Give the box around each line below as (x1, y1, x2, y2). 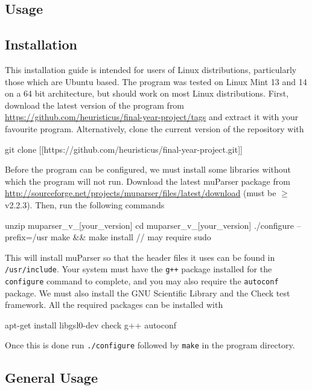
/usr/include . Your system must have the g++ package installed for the (5, 263, 272, 275)
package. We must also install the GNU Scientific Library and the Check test (5, 286, 290, 299)
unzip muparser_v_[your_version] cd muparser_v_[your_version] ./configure (5, 219, 294, 231)
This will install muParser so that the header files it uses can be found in (5, 251, 275, 263)
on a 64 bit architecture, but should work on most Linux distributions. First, (5, 87, 289, 100)
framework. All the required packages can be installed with (5, 298, 223, 311)
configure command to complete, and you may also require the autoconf (5, 274, 279, 287)
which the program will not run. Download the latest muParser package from (5, 174, 290, 187)
